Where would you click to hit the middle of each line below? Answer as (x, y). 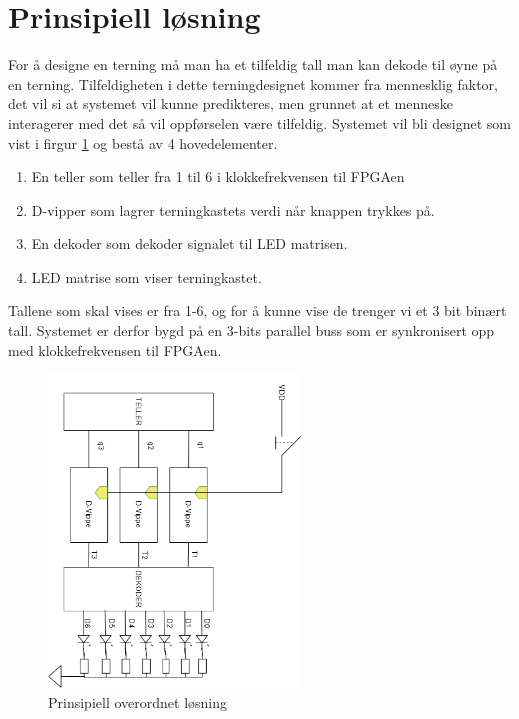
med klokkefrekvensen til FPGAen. (115, 349)
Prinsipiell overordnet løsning (138, 702)
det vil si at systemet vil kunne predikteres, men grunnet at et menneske (230, 103)
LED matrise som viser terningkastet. (146, 276)
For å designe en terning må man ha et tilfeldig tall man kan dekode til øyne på (253, 64)
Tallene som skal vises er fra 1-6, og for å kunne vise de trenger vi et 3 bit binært (257, 310)
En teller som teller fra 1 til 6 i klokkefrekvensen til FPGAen (218, 176)
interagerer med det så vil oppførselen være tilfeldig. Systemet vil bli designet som (260, 122)
